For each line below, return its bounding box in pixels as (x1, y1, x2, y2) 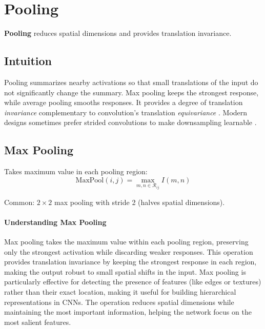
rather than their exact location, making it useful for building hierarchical (4, 286, 236, 297)
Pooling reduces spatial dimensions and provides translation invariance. (4, 28, 232, 38)
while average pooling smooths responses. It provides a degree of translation (4, 97, 243, 108)
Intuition (4, 53, 52, 69)
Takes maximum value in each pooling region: (4, 166, 148, 177)
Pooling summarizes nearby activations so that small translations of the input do (4, 76, 258, 87)
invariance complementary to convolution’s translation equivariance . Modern (4, 107, 248, 117)
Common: (4, 196, 35, 207)
